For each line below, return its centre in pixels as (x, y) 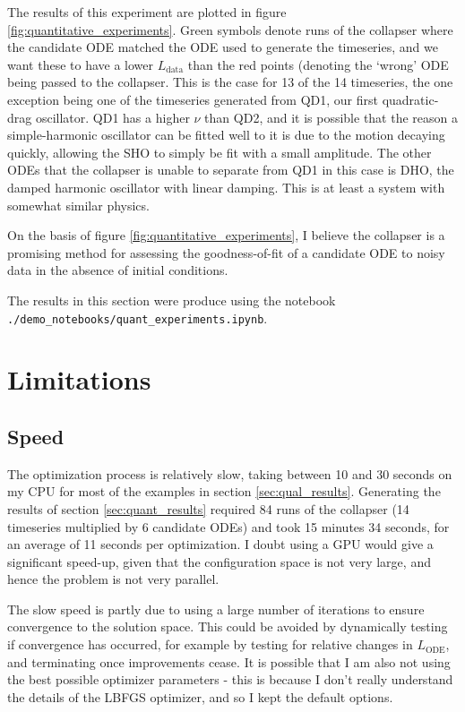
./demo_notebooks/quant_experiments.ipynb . (138, 317)
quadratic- (410, 99)
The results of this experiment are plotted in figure (147, 12)
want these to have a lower (81, 64)
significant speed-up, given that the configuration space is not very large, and (219, 561)
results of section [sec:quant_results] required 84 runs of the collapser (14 (208, 508)
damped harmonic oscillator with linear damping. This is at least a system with (226, 187)
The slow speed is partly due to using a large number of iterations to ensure (216, 609)
